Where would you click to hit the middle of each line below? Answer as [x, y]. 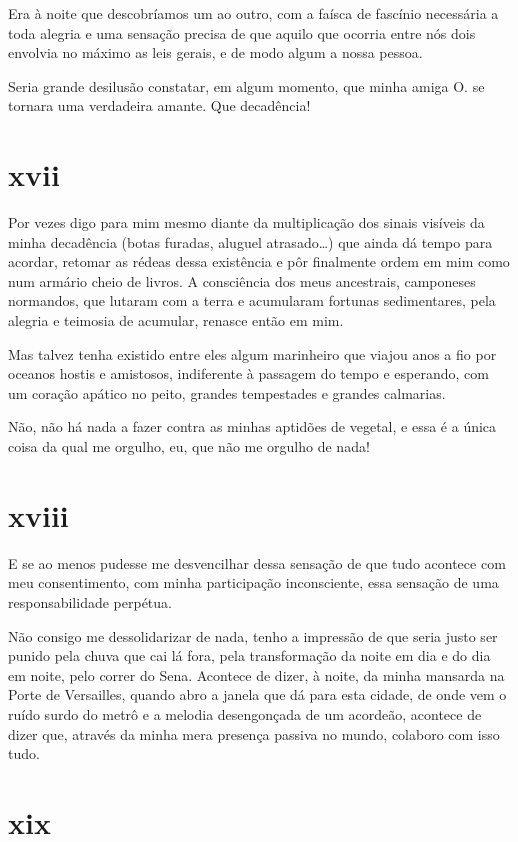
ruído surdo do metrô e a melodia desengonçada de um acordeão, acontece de [245, 713]
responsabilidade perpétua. [90, 601]
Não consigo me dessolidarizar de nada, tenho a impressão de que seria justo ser [253, 635]
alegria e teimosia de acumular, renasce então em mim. [176, 320]
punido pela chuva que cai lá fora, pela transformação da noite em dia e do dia [249, 655]
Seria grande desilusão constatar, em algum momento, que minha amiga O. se [246, 85]
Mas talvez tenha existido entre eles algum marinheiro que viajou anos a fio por [252, 353]
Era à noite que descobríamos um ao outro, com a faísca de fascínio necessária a [253, 13]
